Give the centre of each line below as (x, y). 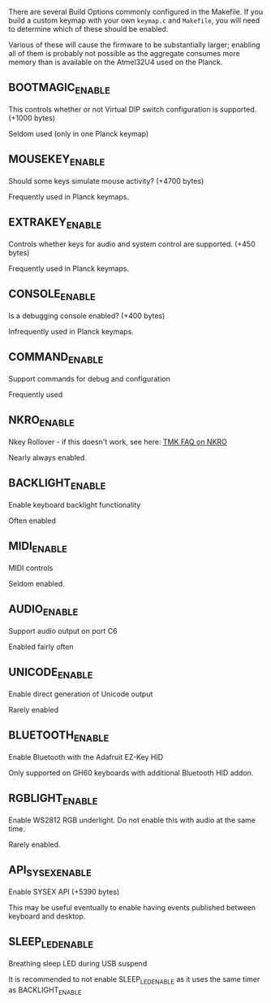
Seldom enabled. (37, 584)
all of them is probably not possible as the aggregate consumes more (125, 53)
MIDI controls (31, 568)
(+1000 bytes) (32, 118)
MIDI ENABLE (38, 547)
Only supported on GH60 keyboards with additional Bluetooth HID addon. (131, 773)
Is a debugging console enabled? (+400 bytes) (87, 316)
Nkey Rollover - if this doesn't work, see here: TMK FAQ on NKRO (118, 442)
